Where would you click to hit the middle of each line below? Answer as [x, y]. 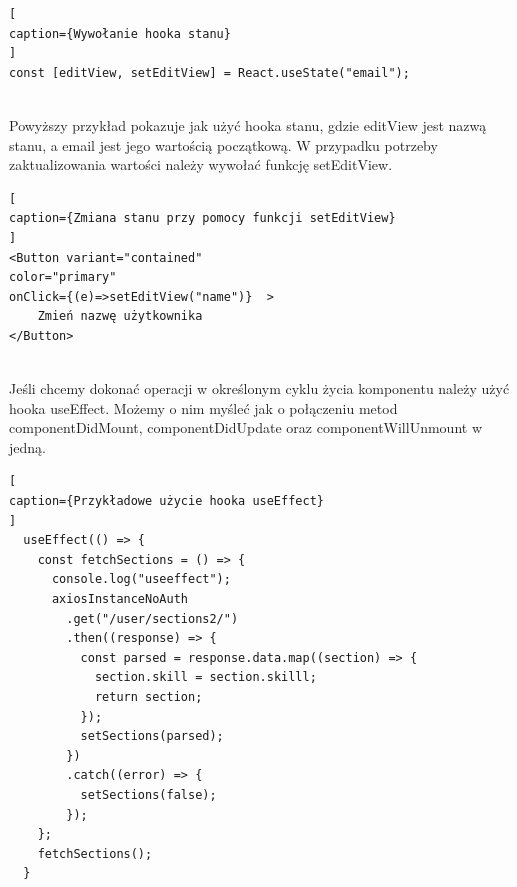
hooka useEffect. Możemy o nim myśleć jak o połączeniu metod [203, 407]
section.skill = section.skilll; [205, 677]
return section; [148, 697]
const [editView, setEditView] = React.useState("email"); [209, 72]
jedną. [27, 446]
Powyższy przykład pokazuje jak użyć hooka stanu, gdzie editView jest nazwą [248, 124]
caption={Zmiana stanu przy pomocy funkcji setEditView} [202, 218]
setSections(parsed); [152, 736]
